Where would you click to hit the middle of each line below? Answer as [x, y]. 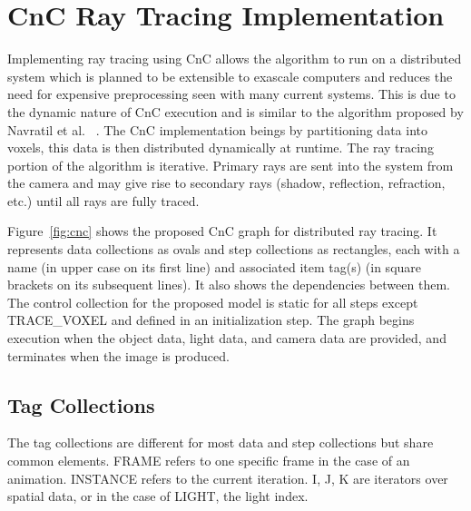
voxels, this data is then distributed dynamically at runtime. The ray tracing [221, 147]
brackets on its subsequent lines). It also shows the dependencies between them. [229, 285]
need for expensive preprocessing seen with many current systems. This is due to [231, 94]
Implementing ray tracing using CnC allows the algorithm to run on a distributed [235, 59]
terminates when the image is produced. [118, 355]
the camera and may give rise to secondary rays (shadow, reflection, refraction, [226, 183]
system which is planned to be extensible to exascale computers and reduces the [230, 76]
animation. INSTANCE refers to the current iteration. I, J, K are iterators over [228, 478]
